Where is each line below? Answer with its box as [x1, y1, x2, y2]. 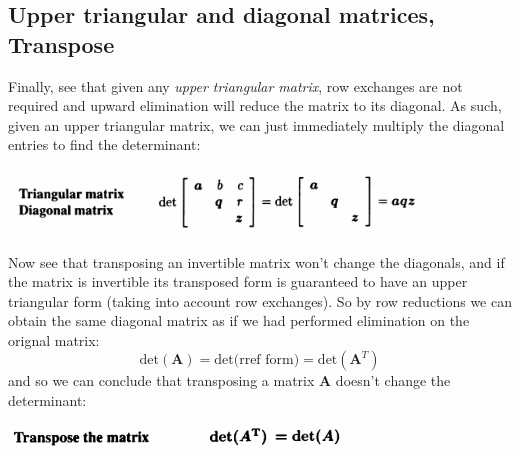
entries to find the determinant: [8, 134, 201, 155]
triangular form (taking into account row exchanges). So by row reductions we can [8, 290, 512, 311]
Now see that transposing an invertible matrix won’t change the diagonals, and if [8, 251, 505, 272]
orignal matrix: [8, 329, 100, 350]
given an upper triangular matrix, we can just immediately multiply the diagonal [8, 114, 505, 135]
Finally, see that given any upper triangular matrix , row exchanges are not [8, 75, 463, 96]
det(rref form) [214, 353, 300, 368]
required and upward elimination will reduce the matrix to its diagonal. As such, [8, 95, 502, 116]
